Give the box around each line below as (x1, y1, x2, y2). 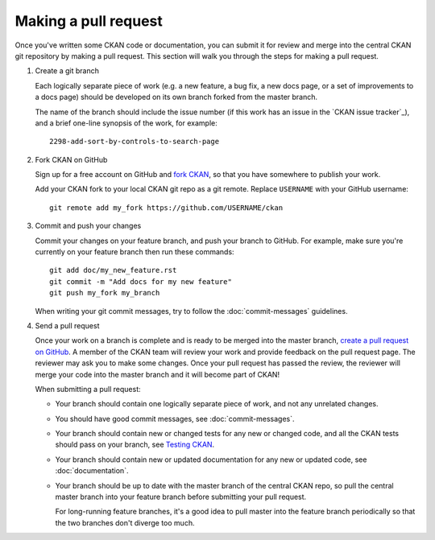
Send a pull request (35, 320, 100, 330)
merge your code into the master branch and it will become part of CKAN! (35, 369, 280, 379)
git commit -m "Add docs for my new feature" (49, 277, 233, 286)
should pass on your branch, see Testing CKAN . (55, 439, 215, 450)
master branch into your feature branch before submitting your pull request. (55, 492, 307, 502)
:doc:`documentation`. (55, 466, 129, 476)
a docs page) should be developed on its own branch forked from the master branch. (35, 93, 318, 102)
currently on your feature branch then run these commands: (35, 247, 234, 257)
